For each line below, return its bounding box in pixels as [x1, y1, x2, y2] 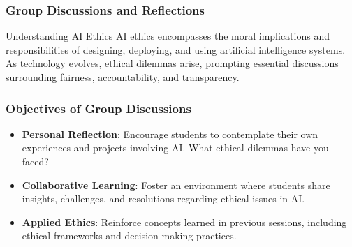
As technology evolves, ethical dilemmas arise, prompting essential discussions [6, 56, 339, 70]
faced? [22, 154, 49, 168]
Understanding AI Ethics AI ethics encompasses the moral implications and [6, 29, 330, 43]
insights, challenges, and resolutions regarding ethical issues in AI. [22, 191, 305, 206]
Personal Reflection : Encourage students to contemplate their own [22, 126, 318, 141]
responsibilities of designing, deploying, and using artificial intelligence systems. [6, 42, 346, 57]
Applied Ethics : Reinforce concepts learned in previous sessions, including [22, 214, 347, 229]
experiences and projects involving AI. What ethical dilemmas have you [22, 140, 329, 155]
